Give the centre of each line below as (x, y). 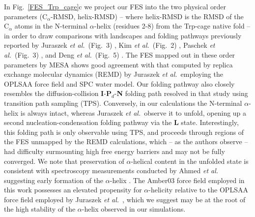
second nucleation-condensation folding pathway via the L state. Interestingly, (121, 122)
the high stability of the (40, 209)
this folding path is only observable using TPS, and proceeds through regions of (124, 132)
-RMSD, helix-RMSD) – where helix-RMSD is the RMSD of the (147, 16)
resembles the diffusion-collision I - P (58, 93)
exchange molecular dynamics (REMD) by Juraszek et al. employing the (113, 74)
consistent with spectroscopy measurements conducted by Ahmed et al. (111, 170)
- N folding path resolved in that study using (181, 93)
